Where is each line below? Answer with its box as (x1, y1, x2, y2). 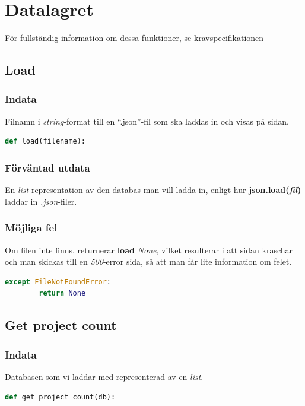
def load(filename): (5, 137, 86, 146)
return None (39, 289, 86, 298)
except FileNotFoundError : (5, 277, 111, 286)
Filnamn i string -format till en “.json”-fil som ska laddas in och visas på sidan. (5, 115, 290, 127)
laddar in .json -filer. (5, 195, 77, 207)
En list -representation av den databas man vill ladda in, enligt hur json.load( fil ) (5, 183, 301, 196)
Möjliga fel (5, 220, 58, 235)
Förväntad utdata (5, 160, 90, 175)
